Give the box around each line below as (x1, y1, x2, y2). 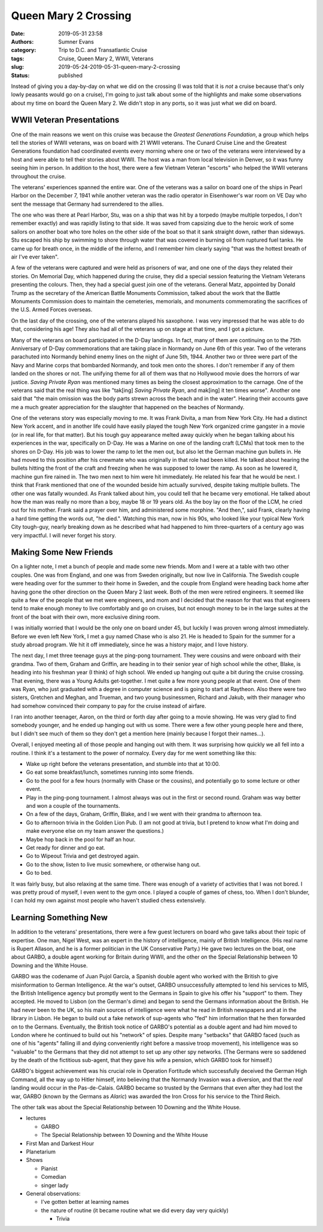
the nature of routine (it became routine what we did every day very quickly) (41, 1206, 229, 1214)
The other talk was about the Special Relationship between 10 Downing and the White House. (11, 1104, 241, 1111)
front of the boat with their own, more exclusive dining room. (11, 613, 161, 620)
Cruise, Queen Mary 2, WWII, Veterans (58, 54, 154, 62)
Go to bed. (26, 869, 52, 877)
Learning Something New (11, 912, 108, 923)
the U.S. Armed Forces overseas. (11, 306, 93, 314)
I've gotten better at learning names (41, 1198, 129, 1206)
